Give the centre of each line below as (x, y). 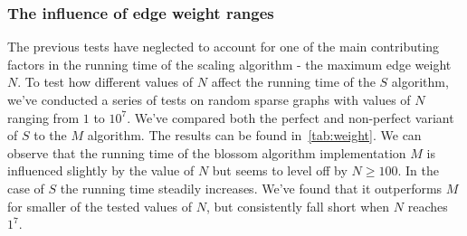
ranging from (43, 117)
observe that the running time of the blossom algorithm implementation (207, 152)
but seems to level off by (280, 170)
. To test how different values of (105, 82)
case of (26, 188)
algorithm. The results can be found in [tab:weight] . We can (254, 135)
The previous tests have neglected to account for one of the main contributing (224, 47)
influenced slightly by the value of (101, 170)
